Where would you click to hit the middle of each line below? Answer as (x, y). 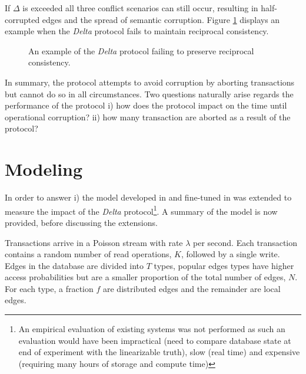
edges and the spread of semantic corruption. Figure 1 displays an (161, 19)
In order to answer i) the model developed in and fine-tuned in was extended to (148, 197)
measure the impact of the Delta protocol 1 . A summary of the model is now (141, 210)
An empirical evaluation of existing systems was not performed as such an (152, 329)
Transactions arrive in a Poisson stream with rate (94, 242)
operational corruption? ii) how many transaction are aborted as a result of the (148, 117)
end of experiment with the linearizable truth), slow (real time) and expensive (159, 352)
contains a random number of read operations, (88, 254)
